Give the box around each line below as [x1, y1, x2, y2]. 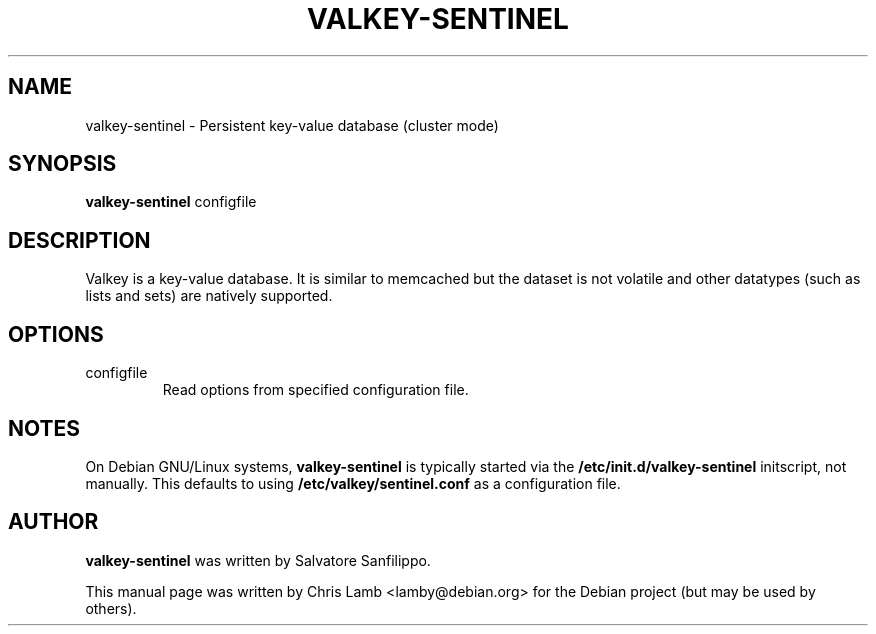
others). [85, 599, 137, 617]
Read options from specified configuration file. [162, 381, 469, 399]
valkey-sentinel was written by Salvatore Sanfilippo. [85, 551, 431, 569]
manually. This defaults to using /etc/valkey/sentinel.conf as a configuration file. [85, 474, 621, 492]
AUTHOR [8, 509, 99, 535]
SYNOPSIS [8, 151, 117, 177]
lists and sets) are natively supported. [85, 287, 333, 305]
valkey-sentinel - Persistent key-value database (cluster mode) [85, 116, 499, 134]
